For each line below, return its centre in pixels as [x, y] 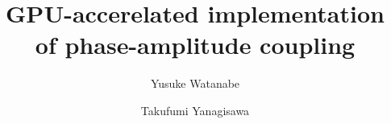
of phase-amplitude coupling [195, 45]
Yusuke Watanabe [195, 83]
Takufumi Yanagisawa [195, 110]
